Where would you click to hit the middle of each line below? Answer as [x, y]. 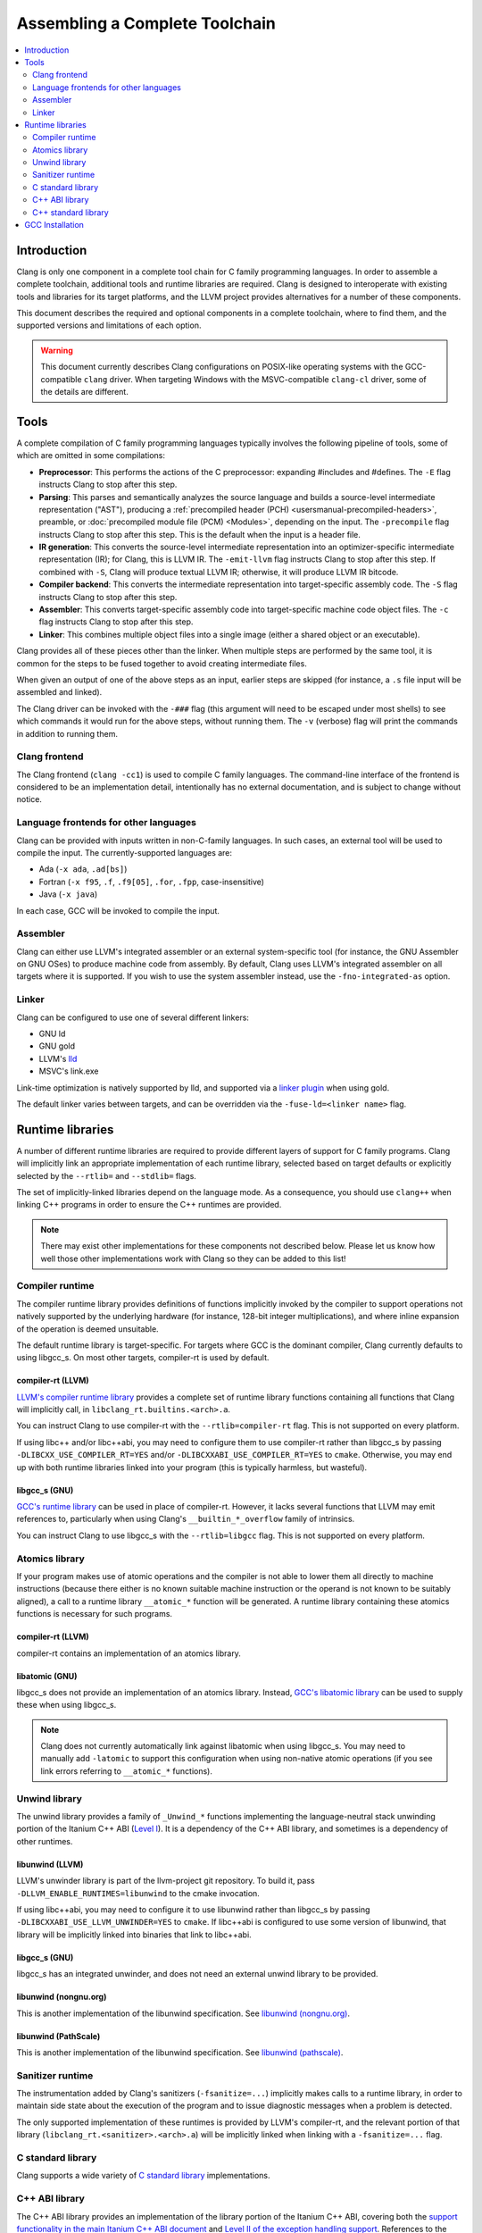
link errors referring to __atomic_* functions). [127, 1771]
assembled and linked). [59, 692]
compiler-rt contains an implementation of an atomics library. [129, 1653]
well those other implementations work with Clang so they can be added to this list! [193, 1259]
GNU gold [57, 1046]
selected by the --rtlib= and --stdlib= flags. [106, 1175]
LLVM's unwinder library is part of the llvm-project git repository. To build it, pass [166, 1881]
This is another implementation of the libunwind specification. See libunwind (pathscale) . [180, 2052]
